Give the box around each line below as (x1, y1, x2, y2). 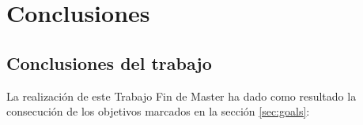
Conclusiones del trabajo (6, 50, 212, 75)
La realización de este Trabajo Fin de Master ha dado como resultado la (6, 87, 357, 104)
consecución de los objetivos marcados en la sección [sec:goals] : (6, 103, 310, 119)
